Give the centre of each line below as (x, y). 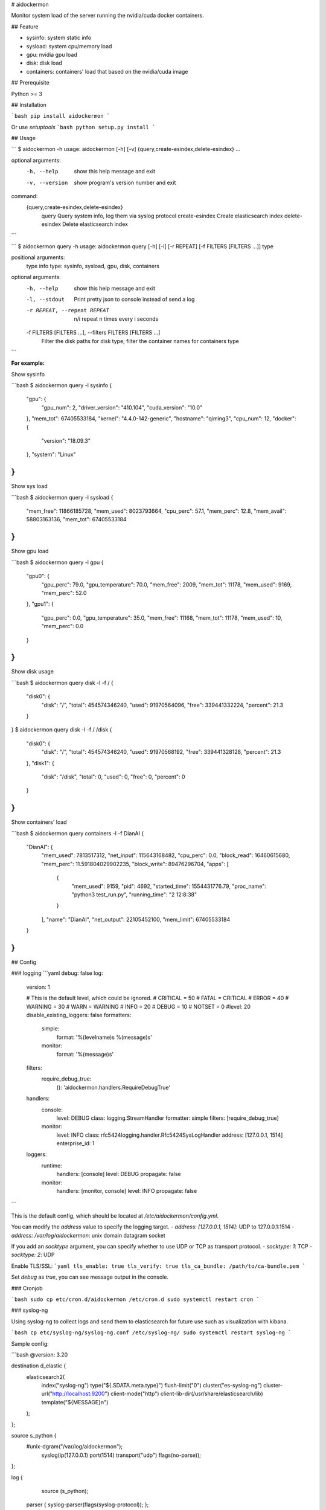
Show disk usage (33, 672)
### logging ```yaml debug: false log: (57, 973)
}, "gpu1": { (40, 604)
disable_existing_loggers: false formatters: (79, 1015)
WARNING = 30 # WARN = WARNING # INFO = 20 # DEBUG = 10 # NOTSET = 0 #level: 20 (138, 1006)
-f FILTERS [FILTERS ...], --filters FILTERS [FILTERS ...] (93, 333)
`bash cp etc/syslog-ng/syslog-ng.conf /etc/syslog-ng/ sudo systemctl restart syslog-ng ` (151, 1333)
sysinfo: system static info (59, 38)
